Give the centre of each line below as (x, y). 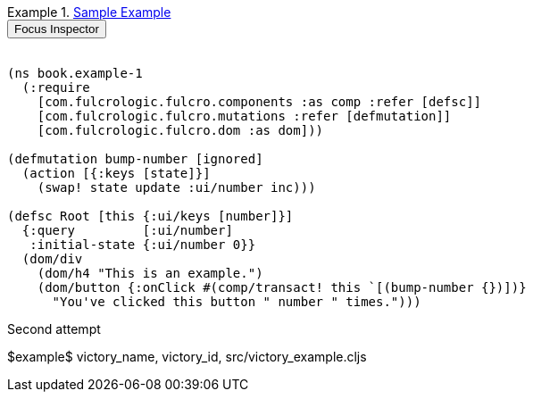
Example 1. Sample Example (89, 12)
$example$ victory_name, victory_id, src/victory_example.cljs (187, 357)
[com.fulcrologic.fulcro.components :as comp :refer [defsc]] (259, 102)
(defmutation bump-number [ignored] (135, 159)
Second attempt (54, 329)
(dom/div (52, 259)
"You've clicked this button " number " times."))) (237, 302)
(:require (56, 87)
